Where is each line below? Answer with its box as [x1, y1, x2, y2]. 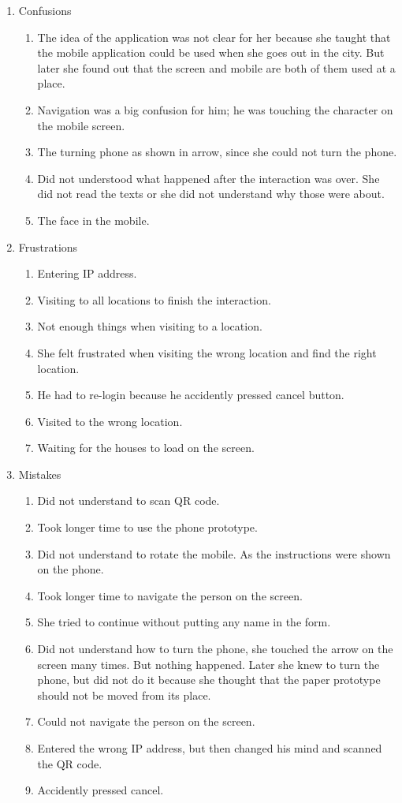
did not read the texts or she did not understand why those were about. [37, 185, 385, 202]
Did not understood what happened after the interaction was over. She [37, 170, 380, 186]
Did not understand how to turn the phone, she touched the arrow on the [37, 641, 393, 657]
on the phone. [37, 561, 104, 577]
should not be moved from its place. [37, 686, 211, 703]
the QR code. [37, 755, 102, 771]
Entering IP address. [37, 265, 137, 282]
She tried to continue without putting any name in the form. [37, 614, 331, 630]
